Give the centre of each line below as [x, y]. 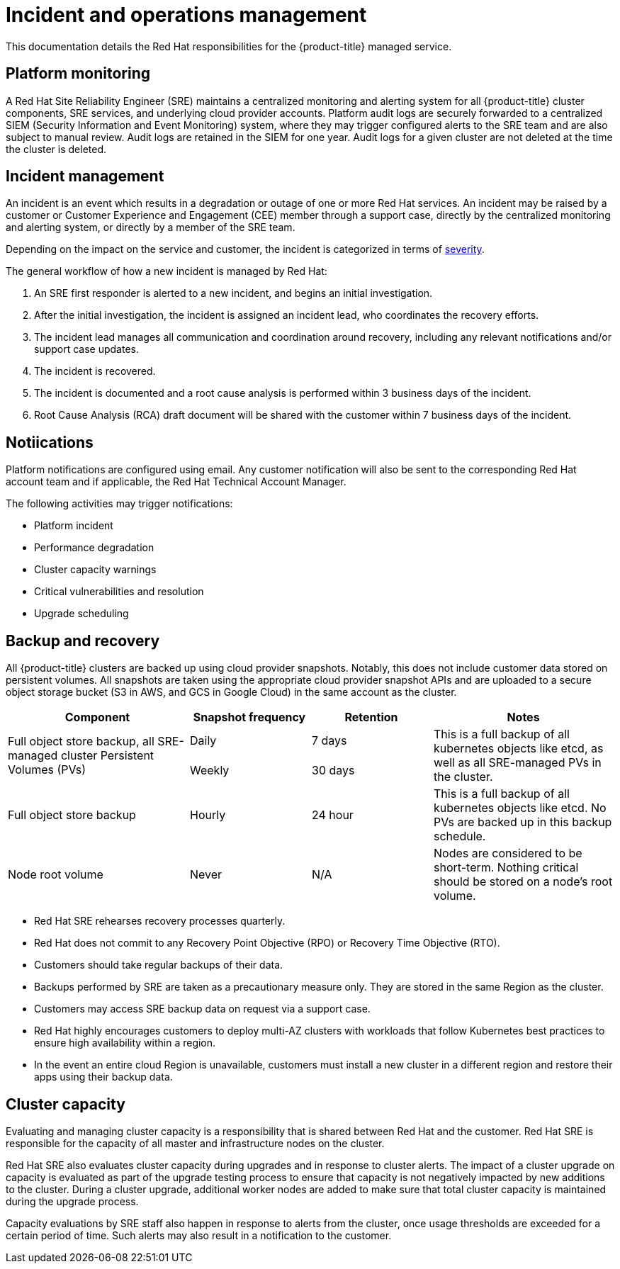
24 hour [333, 815]
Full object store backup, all [81, 741]
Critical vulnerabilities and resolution [119, 592]
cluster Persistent [107, 756]
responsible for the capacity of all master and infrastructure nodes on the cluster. [195, 1143]
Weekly [210, 771]
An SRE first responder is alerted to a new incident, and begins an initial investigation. [233, 293]
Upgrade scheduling [81, 614]
